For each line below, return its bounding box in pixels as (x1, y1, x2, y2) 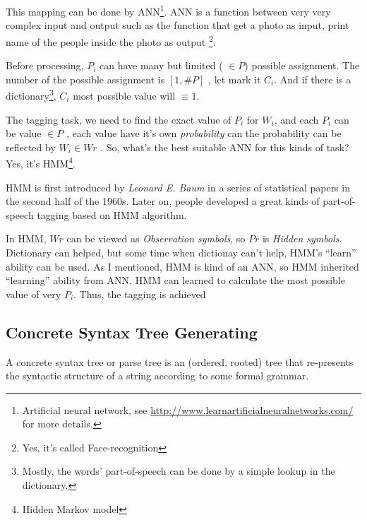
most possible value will (73, 88, 176, 102)
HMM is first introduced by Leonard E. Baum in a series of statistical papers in (6, 179, 350, 194)
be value (6, 126, 42, 141)
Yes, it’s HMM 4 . (6, 154, 76, 170)
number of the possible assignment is (6, 71, 165, 86)
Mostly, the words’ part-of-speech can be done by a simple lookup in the (22, 463, 335, 478)
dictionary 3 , (6, 86, 56, 102)
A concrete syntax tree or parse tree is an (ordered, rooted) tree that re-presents (6, 354, 354, 369)
